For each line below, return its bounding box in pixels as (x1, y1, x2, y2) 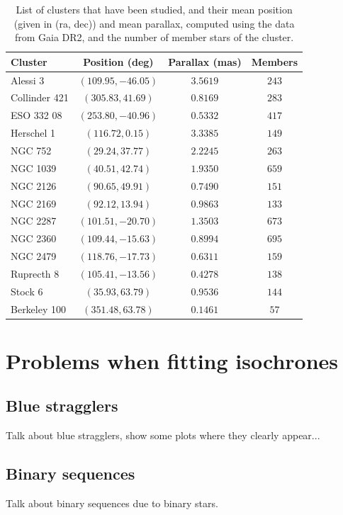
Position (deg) (83, 54, 154, 69)
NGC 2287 (11, 213, 57, 228)
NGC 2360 (11, 231, 57, 246)
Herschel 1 (11, 125, 56, 140)
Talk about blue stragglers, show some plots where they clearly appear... (6, 428, 320, 443)
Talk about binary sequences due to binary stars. (6, 496, 218, 511)
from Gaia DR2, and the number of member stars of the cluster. (14, 30, 294, 45)
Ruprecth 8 (11, 266, 60, 281)
